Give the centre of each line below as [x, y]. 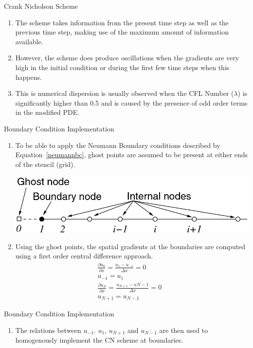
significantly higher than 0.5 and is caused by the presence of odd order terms [131, 102]
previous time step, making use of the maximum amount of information [122, 32]
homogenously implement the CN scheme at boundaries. [99, 340]
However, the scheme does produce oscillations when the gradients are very [127, 58]
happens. [28, 77]
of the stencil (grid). [45, 164]
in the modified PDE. [47, 112]
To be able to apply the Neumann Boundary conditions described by [118, 145]
